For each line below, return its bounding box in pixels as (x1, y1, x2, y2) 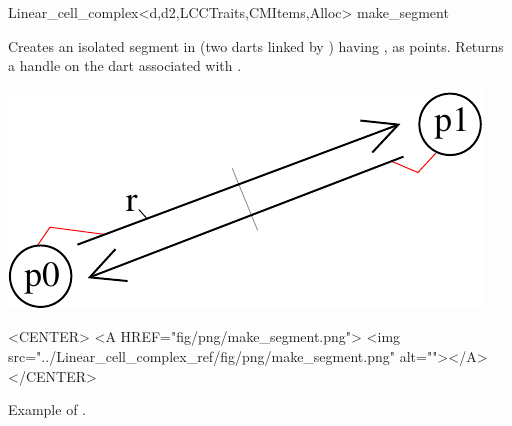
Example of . (8, 399, 86, 420)
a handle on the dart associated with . (8, 55, 242, 76)
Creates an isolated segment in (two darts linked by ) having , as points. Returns (8, 35, 504, 56)
